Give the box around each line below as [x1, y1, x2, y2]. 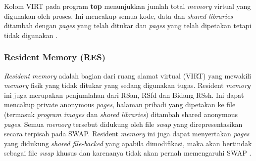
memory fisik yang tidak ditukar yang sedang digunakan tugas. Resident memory [4, 80, 251, 90]
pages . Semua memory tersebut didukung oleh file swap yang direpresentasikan [4, 119, 243, 129]
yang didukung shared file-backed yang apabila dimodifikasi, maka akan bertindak [4, 138, 252, 148]
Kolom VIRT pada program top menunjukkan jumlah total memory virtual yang [4, 1, 251, 11]
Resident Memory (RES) [4, 51, 106, 63]
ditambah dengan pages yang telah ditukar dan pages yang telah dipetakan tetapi [4, 20, 252, 31]
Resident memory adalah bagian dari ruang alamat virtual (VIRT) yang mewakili [4, 70, 252, 80]
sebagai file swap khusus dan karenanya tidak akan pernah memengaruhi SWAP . [4, 148, 252, 158]
